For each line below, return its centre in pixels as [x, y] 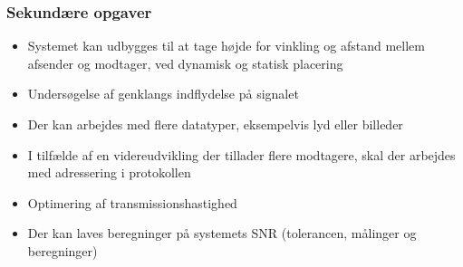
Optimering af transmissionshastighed [132, 202]
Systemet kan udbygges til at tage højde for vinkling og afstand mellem [226, 46]
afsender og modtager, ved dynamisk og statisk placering [185, 63]
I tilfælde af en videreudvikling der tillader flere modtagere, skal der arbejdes [241, 154]
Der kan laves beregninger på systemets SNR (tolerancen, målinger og [222, 233]
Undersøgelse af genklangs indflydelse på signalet [163, 94]
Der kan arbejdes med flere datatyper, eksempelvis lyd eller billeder [215, 124]
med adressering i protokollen [109, 172]
